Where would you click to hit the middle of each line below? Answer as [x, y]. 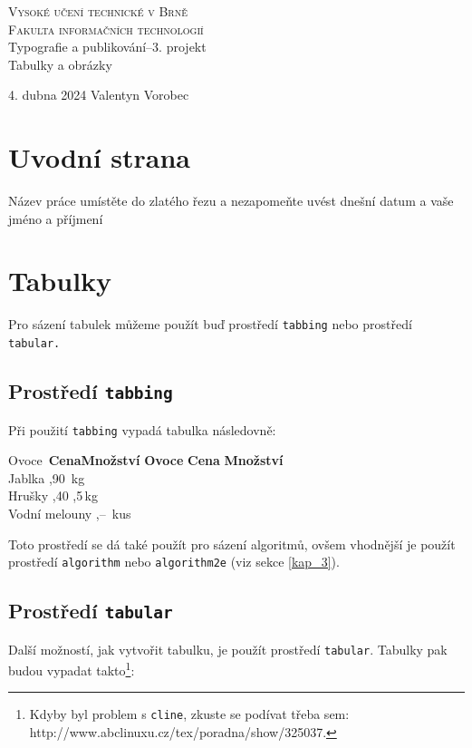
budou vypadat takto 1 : [72, 669]
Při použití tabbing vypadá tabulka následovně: [142, 429]
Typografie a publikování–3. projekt [107, 47]
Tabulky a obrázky [60, 64]
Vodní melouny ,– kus [70, 513]
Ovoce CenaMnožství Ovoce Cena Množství [146, 460]
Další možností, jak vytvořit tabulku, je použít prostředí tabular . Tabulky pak [228, 649]
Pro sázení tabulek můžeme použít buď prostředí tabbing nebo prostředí [210, 324]
